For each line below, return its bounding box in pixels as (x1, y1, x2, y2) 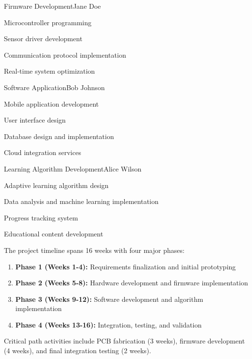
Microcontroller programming (4, 17, 92, 27)
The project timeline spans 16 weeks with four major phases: (4, 245, 185, 255)
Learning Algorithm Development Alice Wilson (4, 163, 142, 173)
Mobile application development (4, 98, 99, 109)
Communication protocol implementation (4, 49, 126, 60)
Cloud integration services (4, 147, 81, 157)
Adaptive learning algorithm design (4, 180, 109, 190)
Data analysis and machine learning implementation (4, 196, 159, 206)
